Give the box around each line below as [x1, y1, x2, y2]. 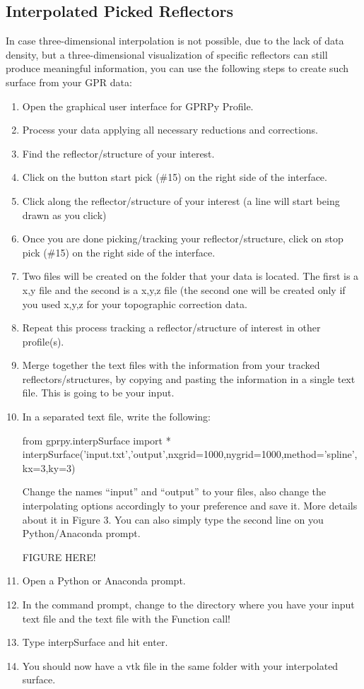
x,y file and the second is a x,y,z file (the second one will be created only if [22, 282, 346, 297]
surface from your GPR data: [6, 74, 132, 89]
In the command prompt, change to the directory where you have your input [22, 597, 355, 612]
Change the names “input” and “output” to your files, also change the [22, 484, 327, 499]
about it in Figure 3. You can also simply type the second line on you [22, 512, 324, 526]
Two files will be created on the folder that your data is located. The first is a [22, 269, 359, 283]
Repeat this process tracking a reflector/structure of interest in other [22, 320, 321, 335]
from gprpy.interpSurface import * [22, 432, 171, 447]
